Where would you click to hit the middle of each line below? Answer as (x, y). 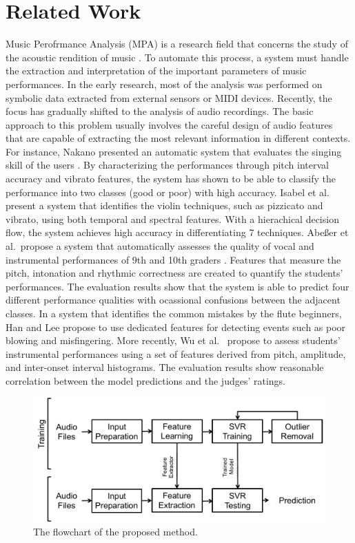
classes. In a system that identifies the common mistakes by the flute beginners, (174, 313)
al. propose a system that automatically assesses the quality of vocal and (160, 246)
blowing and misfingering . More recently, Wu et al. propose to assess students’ (173, 340)
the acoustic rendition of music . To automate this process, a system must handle (177, 57)
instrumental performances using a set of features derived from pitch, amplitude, (176, 353)
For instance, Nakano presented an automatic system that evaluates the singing (174, 151)
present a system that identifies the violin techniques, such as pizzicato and (164, 205)
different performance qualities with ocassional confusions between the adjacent (173, 300)
